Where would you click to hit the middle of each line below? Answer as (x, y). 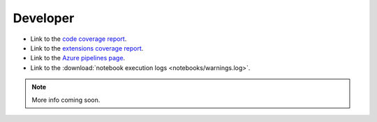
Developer (44, 18)
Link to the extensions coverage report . (87, 48)
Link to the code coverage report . (79, 39)
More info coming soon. (66, 100)
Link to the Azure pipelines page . (78, 58)
